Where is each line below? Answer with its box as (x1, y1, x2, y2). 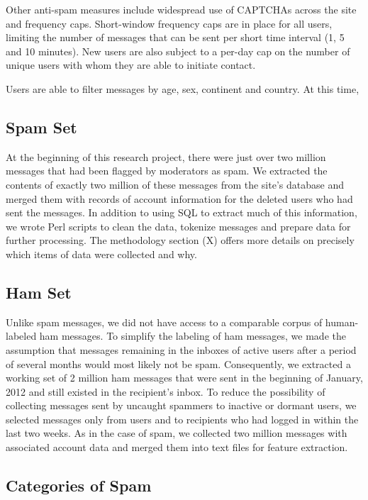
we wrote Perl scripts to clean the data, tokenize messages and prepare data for (6, 218, 351, 233)
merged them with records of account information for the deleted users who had (6, 191, 353, 206)
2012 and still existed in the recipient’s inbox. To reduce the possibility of (6, 384, 325, 399)
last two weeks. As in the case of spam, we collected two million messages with (6, 426, 347, 440)
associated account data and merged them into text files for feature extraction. (6, 440, 348, 455)
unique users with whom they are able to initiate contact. (6, 57, 256, 72)
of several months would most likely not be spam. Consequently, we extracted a (6, 356, 351, 371)
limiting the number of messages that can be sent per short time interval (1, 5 (6, 30, 345, 45)
